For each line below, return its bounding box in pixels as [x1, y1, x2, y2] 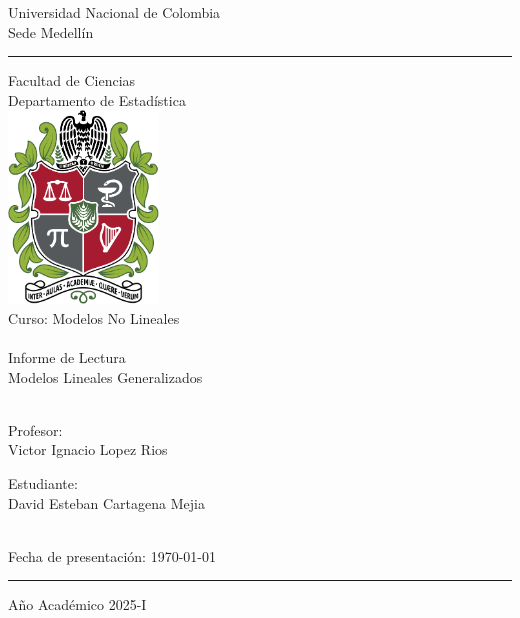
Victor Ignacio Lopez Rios [8, 439, 168, 460]
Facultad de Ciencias [8, 70, 136, 91]
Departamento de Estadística [8, 89, 186, 110]
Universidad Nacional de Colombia [8, 2, 221, 22]
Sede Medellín [8, 21, 94, 42]
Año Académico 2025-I [8, 594, 147, 615]
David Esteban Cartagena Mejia [8, 492, 205, 513]
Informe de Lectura [8, 347, 126, 368]
